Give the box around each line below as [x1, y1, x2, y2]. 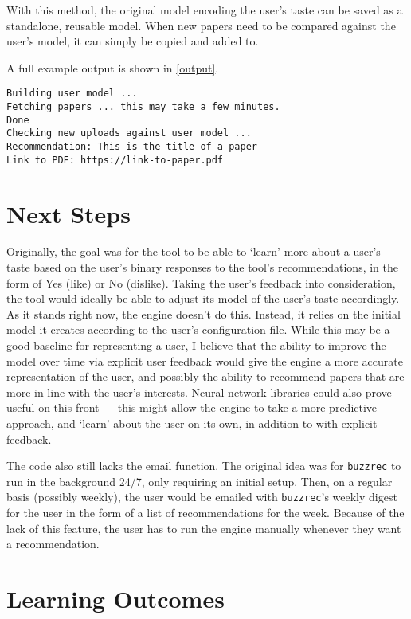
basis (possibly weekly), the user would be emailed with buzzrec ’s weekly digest [6, 488, 397, 505]
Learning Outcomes [6, 582, 225, 615]
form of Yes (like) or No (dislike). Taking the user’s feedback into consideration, [6, 274, 396, 291]
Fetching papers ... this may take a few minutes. [6, 101, 280, 113]
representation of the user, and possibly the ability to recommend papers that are [6, 368, 405, 385]
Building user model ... [6, 88, 138, 100]
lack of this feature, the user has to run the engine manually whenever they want [6, 519, 401, 536]
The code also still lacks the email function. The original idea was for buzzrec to [6, 457, 401, 474]
